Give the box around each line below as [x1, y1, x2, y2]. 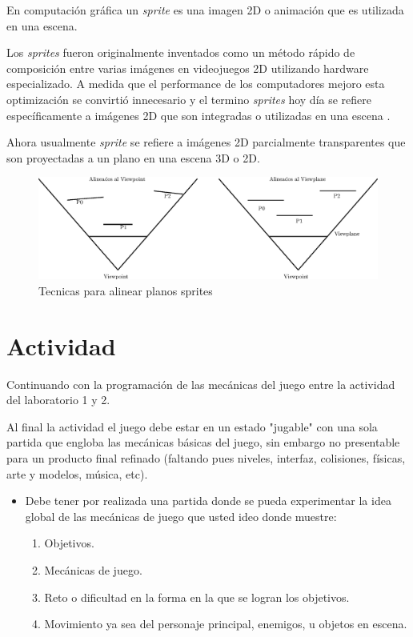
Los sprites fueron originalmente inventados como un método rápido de [6, 44, 355, 61]
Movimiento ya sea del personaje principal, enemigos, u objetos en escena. [44, 615, 407, 632]
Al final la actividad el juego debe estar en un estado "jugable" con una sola [6, 418, 378, 435]
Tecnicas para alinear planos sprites [38, 282, 213, 298]
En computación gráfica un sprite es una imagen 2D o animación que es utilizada [6, 2, 404, 18]
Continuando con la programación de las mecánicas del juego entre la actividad [6, 375, 395, 392]
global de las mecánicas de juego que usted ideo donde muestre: [25, 507, 337, 524]
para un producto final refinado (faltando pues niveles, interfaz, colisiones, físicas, [6, 449, 406, 466]
